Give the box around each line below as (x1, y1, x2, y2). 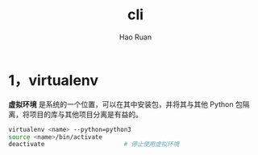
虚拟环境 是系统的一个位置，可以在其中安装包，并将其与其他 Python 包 (8, 99, 243, 109)
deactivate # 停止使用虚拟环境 (8, 141, 180, 149)
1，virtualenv (8, 71, 99, 89)
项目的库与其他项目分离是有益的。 (29, 109, 143, 119)
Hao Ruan (119, 32, 152, 42)
